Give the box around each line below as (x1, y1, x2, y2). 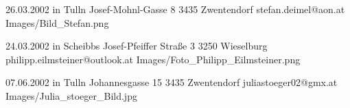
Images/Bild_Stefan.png (5, 15, 109, 30)
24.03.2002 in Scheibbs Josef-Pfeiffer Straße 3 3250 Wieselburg (5, 39, 268, 53)
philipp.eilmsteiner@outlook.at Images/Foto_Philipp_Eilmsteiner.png (5, 52, 301, 66)
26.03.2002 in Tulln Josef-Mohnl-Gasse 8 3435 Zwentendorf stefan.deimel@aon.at (5, 2, 345, 16)
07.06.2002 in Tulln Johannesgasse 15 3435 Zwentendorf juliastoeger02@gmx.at (5, 75, 338, 89)
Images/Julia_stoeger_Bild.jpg (5, 88, 137, 102)
